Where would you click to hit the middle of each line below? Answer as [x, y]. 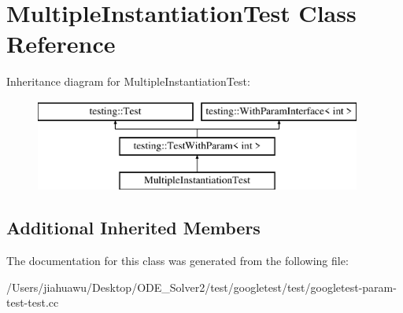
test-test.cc [33, 302]
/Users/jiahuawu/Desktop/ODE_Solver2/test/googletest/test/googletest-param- [201, 287]
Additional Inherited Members [133, 228]
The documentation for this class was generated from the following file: [177, 261]
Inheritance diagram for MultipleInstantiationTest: [128, 81]
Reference [61, 44]
